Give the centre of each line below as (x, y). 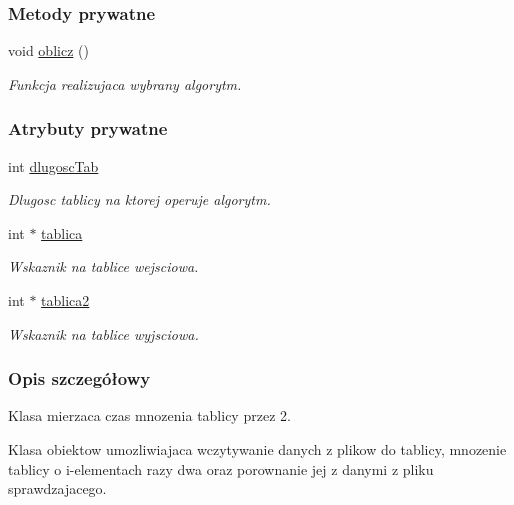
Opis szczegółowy (79, 378)
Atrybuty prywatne (88, 128)
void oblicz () (48, 50)
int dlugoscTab (53, 165)
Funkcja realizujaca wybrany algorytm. (125, 83)
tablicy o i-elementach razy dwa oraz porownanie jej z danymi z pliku (221, 468)
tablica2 (65, 300)
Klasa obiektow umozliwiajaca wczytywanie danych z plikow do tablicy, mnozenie (257, 449)
